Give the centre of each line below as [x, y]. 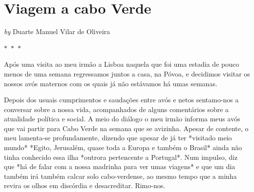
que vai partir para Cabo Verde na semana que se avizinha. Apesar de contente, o [126, 128]
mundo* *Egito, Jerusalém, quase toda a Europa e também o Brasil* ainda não [123, 147]
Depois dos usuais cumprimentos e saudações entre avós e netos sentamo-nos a [121, 100]
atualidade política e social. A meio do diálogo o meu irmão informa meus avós [122, 119]
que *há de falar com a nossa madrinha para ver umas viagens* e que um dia [120, 166]
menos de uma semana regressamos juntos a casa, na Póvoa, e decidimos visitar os [127, 73]
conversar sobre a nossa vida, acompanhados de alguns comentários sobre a [116, 109]
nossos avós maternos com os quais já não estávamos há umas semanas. [111, 83]
